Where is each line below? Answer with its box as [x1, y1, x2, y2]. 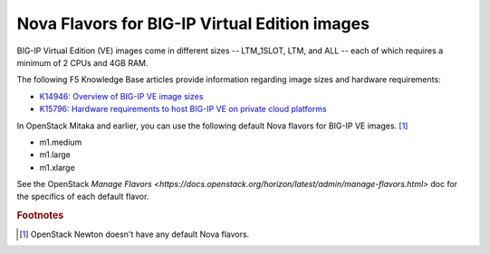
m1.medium [39, 136, 82, 147]
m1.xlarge [39, 162, 76, 173]
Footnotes [16, 209, 64, 221]
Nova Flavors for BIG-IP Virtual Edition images [16, 14, 370, 33]
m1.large [39, 149, 72, 160]
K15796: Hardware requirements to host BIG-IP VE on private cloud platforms [39, 104, 327, 115]
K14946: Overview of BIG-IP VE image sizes [39, 90, 204, 101]
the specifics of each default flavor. [16, 191, 149, 202]
